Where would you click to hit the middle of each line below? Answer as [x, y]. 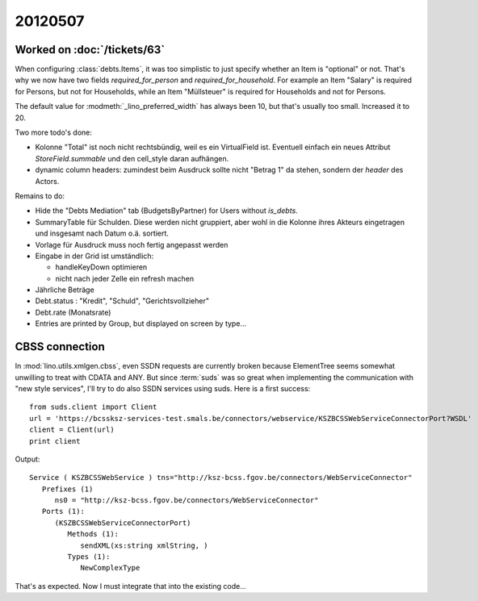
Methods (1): [93, 534]
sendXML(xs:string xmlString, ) [145, 545]
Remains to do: [40, 196]
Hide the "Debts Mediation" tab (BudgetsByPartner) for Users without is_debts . [166, 211]
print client [55, 441]
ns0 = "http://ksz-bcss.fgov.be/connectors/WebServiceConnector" [187, 501]
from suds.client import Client [93, 407]
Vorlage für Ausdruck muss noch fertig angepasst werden [132, 244]
